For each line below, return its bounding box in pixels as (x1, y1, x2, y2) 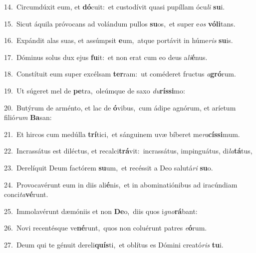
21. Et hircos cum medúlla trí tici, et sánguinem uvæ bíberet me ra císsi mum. (4, 128, 240, 139)
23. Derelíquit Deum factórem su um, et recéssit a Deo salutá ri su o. (4, 162, 213, 172)
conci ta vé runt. (4, 189, 48, 199)
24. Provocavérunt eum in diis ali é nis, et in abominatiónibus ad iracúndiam (4, 179, 238, 189)
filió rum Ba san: (4, 112, 52, 122)
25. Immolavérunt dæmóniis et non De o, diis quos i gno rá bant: (4, 205, 198, 216)
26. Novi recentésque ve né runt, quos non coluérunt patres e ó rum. (4, 222, 207, 233)
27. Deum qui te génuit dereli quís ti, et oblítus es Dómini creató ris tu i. (4, 239, 224, 249)
